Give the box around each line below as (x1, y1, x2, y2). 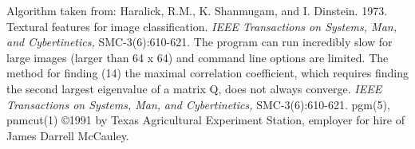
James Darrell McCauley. (6, 127, 129, 143)
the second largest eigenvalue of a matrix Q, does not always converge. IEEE (6, 80, 382, 96)
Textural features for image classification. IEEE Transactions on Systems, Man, (6, 18, 397, 34)
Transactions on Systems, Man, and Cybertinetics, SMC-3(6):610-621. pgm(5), (6, 96, 390, 112)
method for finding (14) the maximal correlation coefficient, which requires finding (6, 65, 409, 81)
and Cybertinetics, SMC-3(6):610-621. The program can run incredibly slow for (6, 33, 393, 50)
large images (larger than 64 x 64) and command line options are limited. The (6, 49, 389, 65)
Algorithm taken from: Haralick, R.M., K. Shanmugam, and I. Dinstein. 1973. (6, 2, 388, 18)
